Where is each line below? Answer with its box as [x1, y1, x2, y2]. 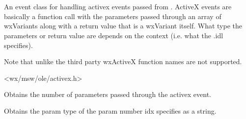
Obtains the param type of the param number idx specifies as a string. [4, 105, 217, 116]
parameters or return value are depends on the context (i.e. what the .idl [4, 30, 223, 40]
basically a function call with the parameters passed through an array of [4, 11, 221, 21]
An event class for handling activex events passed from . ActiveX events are [4, 1, 232, 12]
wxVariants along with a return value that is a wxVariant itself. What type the [4, 21, 242, 31]
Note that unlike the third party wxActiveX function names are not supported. [4, 56, 242, 67]
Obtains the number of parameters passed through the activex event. [4, 89, 212, 99]
